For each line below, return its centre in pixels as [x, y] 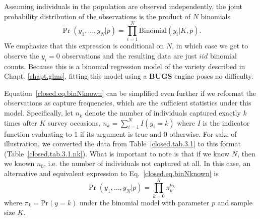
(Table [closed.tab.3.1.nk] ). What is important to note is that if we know [117, 153]
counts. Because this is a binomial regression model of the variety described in [125, 66]
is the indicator [226, 122]
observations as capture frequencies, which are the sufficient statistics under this [128, 103]
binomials [215, 16]
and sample [235, 202]
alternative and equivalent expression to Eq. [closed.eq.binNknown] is [111, 173]
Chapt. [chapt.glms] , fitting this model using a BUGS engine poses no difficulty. [129, 76]
